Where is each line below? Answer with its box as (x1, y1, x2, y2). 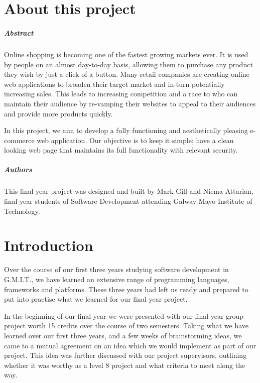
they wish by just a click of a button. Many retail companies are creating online (4, 69, 249, 79)
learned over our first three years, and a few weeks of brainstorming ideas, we (4, 330, 242, 340)
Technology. (4, 205, 40, 216)
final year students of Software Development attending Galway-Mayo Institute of (4, 196, 252, 206)
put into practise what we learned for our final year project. (4, 294, 188, 304)
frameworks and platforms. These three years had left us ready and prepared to (4, 284, 248, 294)
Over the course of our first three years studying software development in (4, 264, 229, 275)
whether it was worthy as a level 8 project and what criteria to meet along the (4, 359, 245, 370)
